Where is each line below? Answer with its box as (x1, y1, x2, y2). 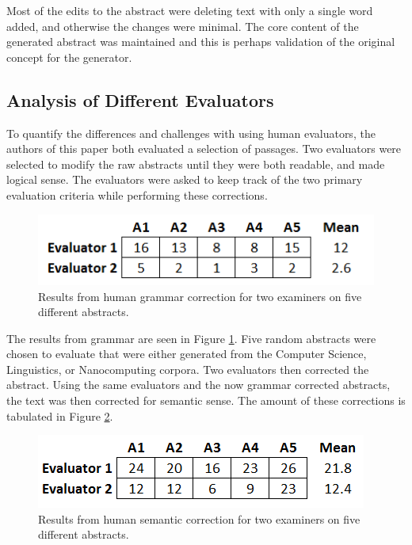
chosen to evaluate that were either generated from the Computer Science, (6, 345, 367, 362)
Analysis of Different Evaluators (6, 87, 274, 112)
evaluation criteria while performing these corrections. (6, 186, 268, 203)
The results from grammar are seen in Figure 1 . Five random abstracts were (6, 330, 376, 346)
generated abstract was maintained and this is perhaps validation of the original (6, 33, 395, 50)
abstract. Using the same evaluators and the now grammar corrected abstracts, (6, 376, 391, 393)
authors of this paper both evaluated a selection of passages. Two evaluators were (6, 140, 402, 157)
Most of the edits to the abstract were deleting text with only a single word (6, 2, 373, 18)
